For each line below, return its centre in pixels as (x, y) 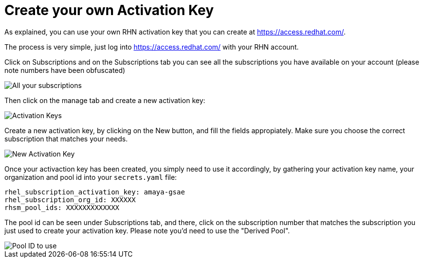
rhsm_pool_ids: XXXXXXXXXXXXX (62, 207)
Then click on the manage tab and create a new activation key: (105, 100)
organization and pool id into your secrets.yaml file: (91, 177)
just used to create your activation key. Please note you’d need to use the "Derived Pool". (147, 230)
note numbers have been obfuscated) (65, 70)
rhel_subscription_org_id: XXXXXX (70, 200)
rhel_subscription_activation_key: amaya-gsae (95, 192)
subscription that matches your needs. (66, 139)
